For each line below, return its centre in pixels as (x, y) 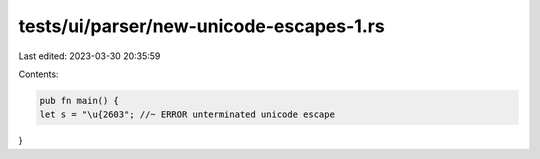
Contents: (38, 74)
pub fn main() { (79, 100)
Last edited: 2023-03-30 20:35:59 (89, 56)
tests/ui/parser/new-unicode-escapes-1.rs (201, 26)
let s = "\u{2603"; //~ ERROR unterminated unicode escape (187, 114)
